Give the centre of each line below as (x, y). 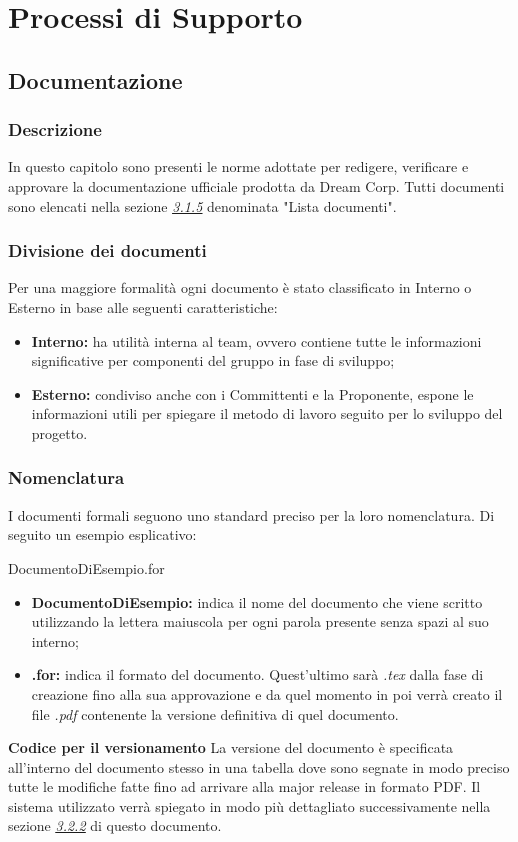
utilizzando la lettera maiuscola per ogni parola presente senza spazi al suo (260, 621)
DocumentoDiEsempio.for (86, 567)
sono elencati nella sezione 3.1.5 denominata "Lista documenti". (202, 205)
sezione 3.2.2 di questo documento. (115, 825)
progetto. (59, 432)
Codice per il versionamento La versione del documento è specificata (231, 747)
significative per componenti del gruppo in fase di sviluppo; (213, 360)
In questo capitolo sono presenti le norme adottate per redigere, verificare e (238, 166)
